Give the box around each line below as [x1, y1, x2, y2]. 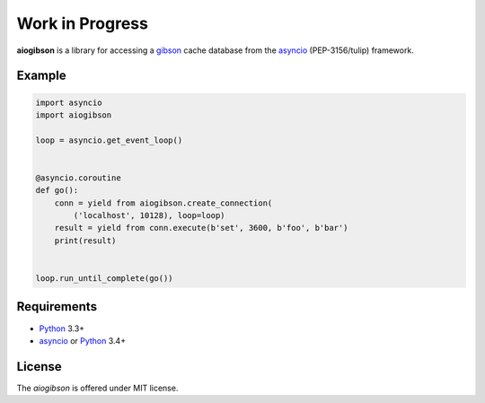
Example [16, 68, 66, 83]
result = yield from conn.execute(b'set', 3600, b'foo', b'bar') [54, 223, 348, 233]
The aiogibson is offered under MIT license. [16, 382, 179, 393]
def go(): [35, 185, 79, 196]
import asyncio [35, 97, 102, 108]
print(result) [54, 235, 117, 246]
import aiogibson [35, 110, 112, 120]
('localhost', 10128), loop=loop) [73, 211, 225, 221]
